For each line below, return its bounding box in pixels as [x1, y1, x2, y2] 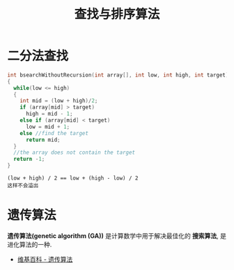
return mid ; [25, 136, 61, 143]
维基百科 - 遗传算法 [17, 255, 73, 263]
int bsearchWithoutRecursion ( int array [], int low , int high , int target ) [7, 71, 229, 79]
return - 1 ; [13, 156, 45, 163]
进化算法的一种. [7, 241, 52, 248]
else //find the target [19, 129, 89, 136]
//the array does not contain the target [13, 149, 136, 157]
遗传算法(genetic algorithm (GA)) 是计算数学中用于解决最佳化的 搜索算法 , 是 [7, 232, 227, 240]
